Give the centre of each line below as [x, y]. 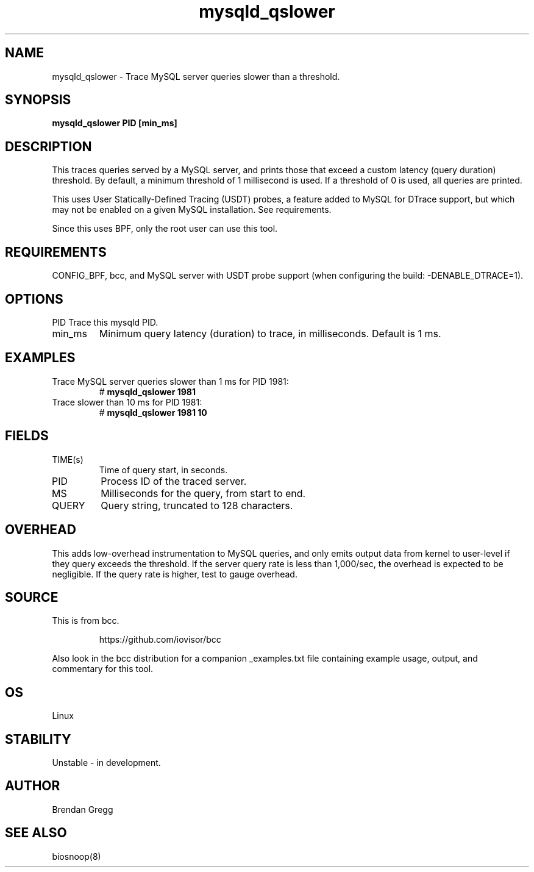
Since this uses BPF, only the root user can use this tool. [165, 229]
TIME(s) [68, 459]
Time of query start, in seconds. [163, 470]
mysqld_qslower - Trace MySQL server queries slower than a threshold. [196, 76]
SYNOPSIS [38, 100]
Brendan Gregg [83, 809]
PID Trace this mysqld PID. [105, 322]
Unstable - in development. [106, 763]
